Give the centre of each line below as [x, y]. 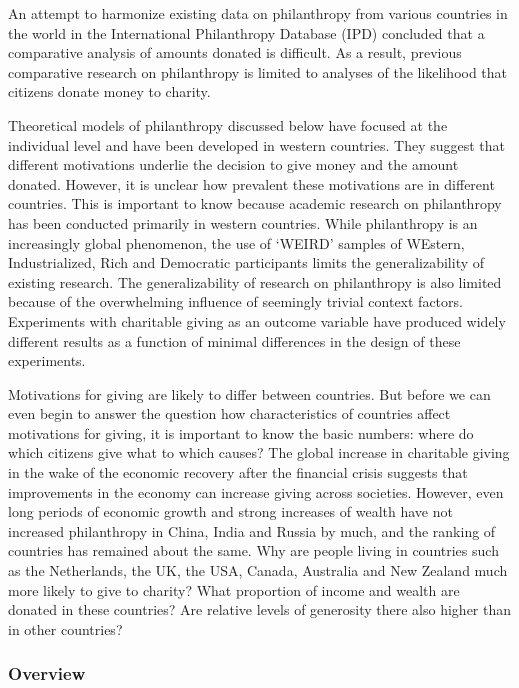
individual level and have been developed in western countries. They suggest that [256, 144]
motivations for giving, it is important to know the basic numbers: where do [241, 432]
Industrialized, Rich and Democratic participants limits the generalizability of [246, 262]
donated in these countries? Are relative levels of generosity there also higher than [260, 609]
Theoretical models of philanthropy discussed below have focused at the [228, 124]
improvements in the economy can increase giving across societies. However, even [256, 491]
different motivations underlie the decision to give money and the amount [233, 164]
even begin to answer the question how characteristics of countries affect [229, 413]
